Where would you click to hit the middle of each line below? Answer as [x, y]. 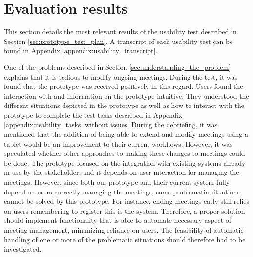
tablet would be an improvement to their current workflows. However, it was [118, 143]
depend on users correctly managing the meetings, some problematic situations [122, 191]
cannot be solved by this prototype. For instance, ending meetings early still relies [127, 201]
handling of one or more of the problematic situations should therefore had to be [125, 239]
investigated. [23, 249]
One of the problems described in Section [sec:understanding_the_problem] [117, 67]
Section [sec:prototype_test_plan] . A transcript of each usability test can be [118, 41]
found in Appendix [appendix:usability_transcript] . [81, 51]
